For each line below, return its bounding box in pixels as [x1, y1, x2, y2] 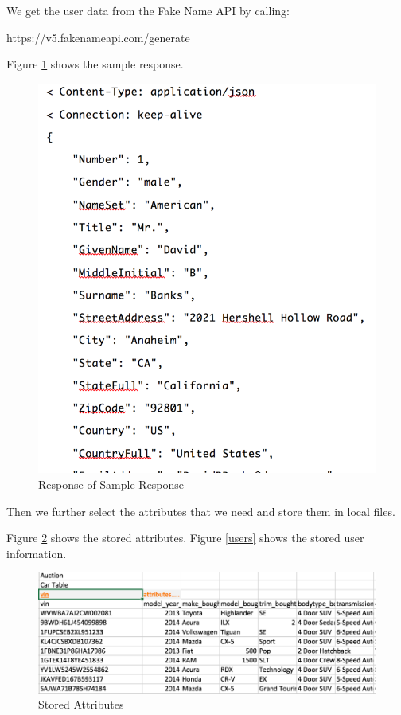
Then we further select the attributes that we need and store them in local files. [6, 502, 395, 519]
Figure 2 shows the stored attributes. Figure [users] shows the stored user [6, 529, 364, 546]
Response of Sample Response [38, 475, 185, 492]
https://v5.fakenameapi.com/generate [6, 29, 190, 45]
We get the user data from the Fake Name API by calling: [6, 2, 290, 18]
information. [6, 545, 67, 561]
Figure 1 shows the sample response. [6, 56, 184, 72]
